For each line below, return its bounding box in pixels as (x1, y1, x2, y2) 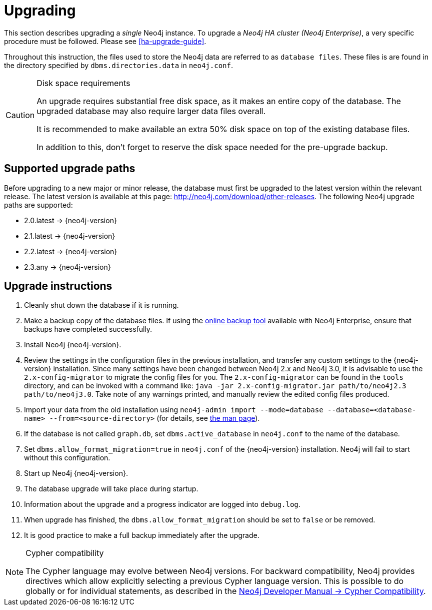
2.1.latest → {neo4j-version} (24, 231, 115, 240)
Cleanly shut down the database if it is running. (24, 301, 179, 310)
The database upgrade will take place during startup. (24, 484, 198, 493)
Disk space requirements (36, 78, 130, 88)
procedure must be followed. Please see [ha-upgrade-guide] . (4, 37, 206, 46)
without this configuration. (24, 453, 110, 462)
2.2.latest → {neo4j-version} (24, 247, 117, 256)
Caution (5, 110, 35, 120)
